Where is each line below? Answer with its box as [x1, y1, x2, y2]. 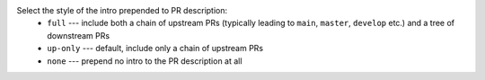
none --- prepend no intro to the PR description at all [47, 55, 242, 67]
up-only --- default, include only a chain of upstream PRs [47, 43, 264, 54]
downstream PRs [47, 30, 110, 40]
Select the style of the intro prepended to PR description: [16, 5, 228, 15]
